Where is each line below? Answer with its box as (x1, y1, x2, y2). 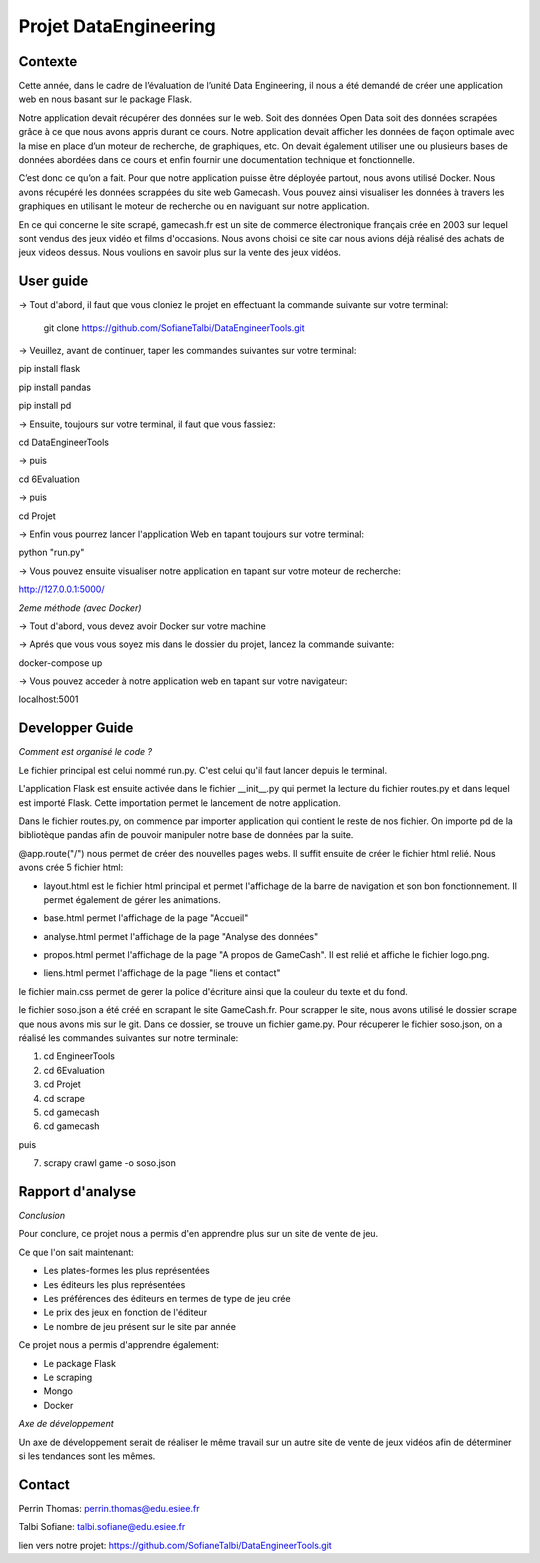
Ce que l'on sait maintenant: (18, 1246, 134, 1258)
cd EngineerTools (43, 1050, 115, 1062)
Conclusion (18, 1210, 66, 1222)
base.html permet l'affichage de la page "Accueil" (43, 912, 249, 924)
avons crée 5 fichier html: (18, 861, 124, 874)
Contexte (18, 53, 78, 70)
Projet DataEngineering (18, 15, 217, 37)
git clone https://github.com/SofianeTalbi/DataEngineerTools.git (43, 321, 305, 334)
